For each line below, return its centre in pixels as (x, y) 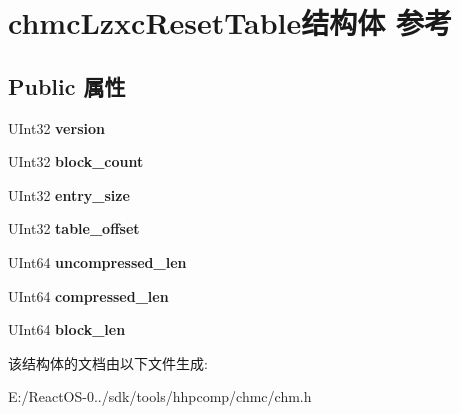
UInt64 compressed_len (88, 295)
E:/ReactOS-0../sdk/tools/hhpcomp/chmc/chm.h (160, 396)
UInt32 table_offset (74, 228)
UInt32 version (56, 127)
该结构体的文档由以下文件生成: (108, 362)
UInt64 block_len (67, 329)
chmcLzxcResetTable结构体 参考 (230, 22)
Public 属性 (67, 85)
